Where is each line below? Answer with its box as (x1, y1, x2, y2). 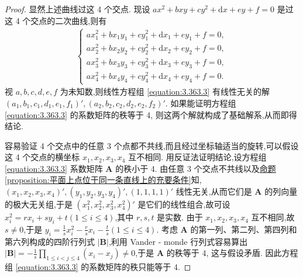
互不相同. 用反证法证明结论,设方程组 (128, 151, 267, 163)
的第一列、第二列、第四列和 (190, 223, 297, 235)
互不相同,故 (251, 211, 295, 223)
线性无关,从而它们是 (175, 185, 252, 198)
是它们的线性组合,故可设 (137, 198, 230, 210)
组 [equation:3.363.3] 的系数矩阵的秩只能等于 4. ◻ (5, 261, 191, 273)
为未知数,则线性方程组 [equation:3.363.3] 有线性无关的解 (60, 85, 270, 98)
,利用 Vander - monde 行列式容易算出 (108, 235, 248, 247)
